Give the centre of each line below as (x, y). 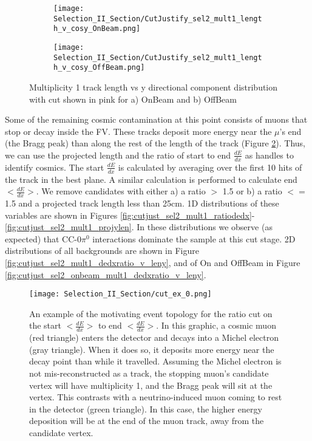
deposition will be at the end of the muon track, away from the (147, 421)
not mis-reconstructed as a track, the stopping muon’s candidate (149, 373)
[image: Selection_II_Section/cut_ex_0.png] (120, 294)
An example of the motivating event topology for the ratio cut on (151, 313)
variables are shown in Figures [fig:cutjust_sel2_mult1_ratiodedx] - (130, 215)
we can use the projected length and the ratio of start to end (118, 155)
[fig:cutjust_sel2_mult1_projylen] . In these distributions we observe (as (139, 227)
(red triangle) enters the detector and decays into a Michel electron (154, 337)
